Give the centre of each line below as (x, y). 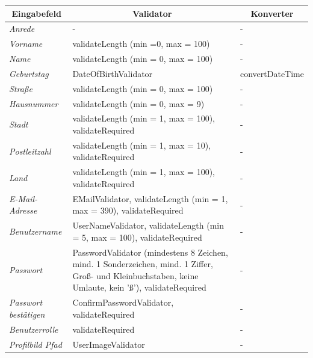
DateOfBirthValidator (113, 73)
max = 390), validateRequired (128, 210)
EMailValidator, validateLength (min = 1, (150, 198)
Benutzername (36, 231)
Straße (21, 88)
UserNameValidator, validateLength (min (148, 225)
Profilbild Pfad (36, 344)
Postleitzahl (30, 151)
